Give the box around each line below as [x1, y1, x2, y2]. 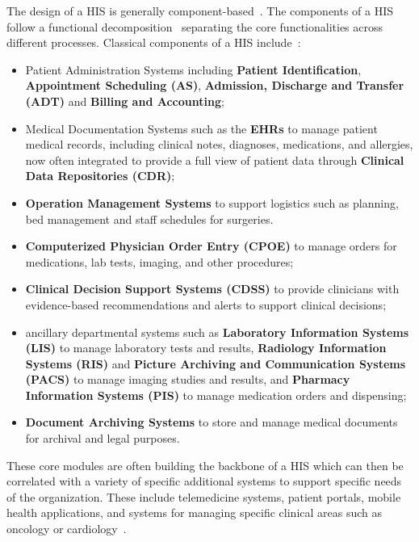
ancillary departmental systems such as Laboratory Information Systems [25, 323, 409, 340]
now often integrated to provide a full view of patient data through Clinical [25, 151, 404, 168]
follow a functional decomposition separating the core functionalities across [6, 18, 383, 35]
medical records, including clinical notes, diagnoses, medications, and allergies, [25, 136, 413, 153]
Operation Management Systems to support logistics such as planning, [25, 194, 399, 211]
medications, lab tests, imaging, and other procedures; [25, 253, 294, 270]
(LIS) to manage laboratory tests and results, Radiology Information [25, 339, 387, 356]
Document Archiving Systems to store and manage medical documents [25, 414, 398, 431]
